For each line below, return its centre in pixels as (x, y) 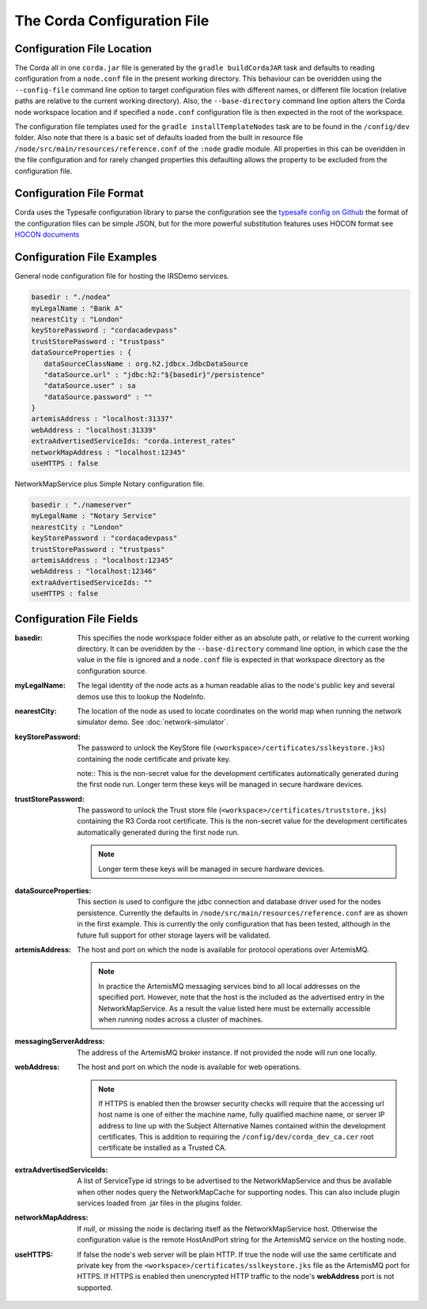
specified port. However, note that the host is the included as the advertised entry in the (242, 997)
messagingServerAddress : (60, 1041)
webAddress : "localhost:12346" (94, 571)
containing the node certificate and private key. (154, 759)
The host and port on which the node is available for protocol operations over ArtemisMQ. (223, 949)
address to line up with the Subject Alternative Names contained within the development (242, 1125)
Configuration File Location (83, 49)
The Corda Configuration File (112, 21)
